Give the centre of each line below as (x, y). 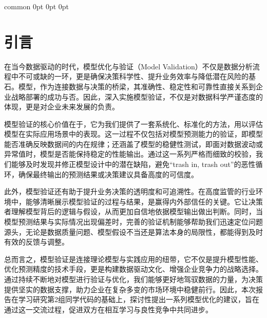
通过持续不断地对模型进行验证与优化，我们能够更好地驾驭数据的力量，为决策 (133, 279)
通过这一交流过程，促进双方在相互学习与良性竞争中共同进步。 (108, 309)
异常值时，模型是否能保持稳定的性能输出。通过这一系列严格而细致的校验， (130, 154)
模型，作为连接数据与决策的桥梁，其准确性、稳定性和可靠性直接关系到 (137, 86)
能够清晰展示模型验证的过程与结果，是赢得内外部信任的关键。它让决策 (144, 201)
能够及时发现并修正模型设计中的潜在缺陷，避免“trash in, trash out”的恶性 (133, 164)
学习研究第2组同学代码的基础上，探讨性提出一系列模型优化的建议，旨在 (139, 299)
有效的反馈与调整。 (36, 242)
